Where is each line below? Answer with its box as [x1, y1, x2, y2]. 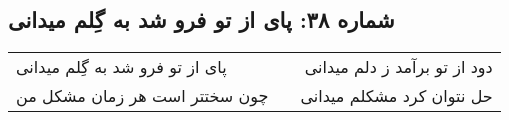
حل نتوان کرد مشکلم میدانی [300, 84, 493, 108]
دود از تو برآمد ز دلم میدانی [304, 55, 493, 79]
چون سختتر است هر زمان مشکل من [16, 84, 269, 108]
